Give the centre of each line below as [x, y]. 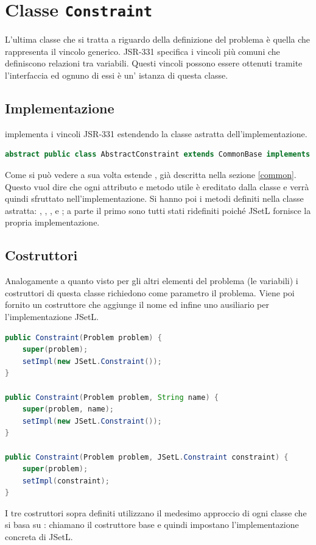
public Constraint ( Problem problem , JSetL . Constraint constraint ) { [147, 457]
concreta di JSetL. [39, 537]
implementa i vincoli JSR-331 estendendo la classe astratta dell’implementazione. [156, 133]
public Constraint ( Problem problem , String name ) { [112, 397]
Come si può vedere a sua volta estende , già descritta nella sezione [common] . [151, 175]
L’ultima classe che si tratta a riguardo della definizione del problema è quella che [158, 39]
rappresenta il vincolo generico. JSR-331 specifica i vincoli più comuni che [142, 51]
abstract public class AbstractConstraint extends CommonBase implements [158, 155]
